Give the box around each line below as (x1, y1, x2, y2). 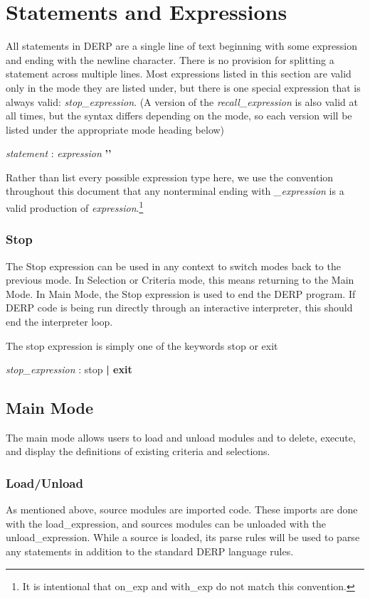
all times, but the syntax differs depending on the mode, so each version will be (6, 108, 352, 123)
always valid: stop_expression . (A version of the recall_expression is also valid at (6, 94, 358, 109)
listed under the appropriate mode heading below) (6, 122, 225, 137)
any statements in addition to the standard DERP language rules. (6, 544, 294, 559)
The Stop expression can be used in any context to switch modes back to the (6, 258, 341, 273)
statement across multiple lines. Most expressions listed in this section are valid (6, 66, 351, 81)
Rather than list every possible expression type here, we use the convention (6, 169, 334, 184)
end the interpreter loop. (6, 314, 113, 329)
